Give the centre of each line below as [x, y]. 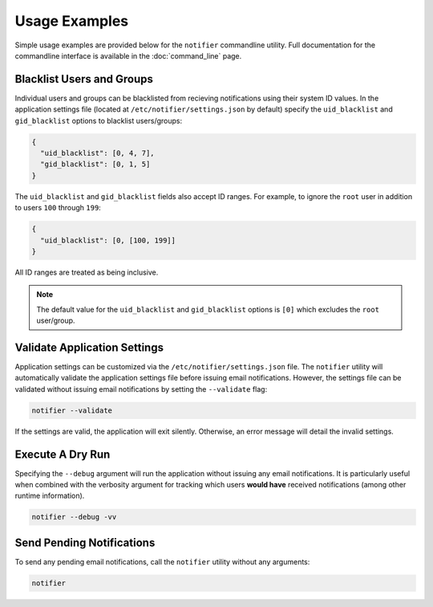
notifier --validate [72, 410]
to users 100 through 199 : [58, 208]
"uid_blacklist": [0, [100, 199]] [108, 240]
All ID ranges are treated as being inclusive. [87, 272]
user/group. [56, 320]
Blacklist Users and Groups [84, 79]
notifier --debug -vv [74, 517]
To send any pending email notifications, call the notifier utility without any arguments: [162, 561]
